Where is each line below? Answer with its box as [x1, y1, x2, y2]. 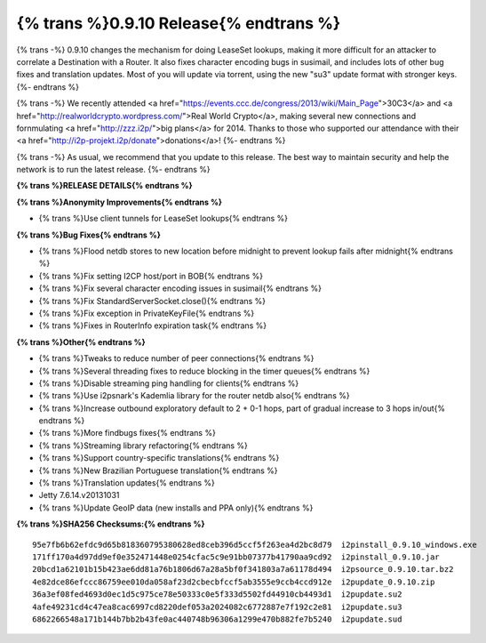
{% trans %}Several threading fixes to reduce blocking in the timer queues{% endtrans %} [38, 366, 370, 376]
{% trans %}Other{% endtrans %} [16, 336, 146, 347]
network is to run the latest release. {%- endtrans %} [16, 165, 211, 175]
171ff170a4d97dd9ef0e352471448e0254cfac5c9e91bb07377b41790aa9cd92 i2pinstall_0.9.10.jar [32, 552, 440, 562]
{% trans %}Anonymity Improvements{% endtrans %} [16, 197, 222, 207]
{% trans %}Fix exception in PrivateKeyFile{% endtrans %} [38, 308, 255, 318]
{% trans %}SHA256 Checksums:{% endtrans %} [16, 518, 205, 529]
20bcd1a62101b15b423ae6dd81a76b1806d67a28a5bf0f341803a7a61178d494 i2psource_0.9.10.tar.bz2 [32, 565, 454, 575]
